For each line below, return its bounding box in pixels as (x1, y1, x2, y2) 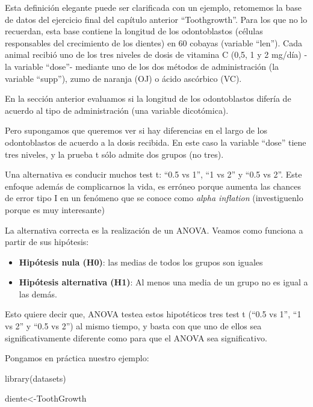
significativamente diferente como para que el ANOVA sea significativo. (5, 331, 267, 344)
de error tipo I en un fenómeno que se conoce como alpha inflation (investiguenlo (5, 191, 303, 204)
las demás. (19, 287, 57, 300)
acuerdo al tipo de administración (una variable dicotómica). (5, 104, 229, 116)
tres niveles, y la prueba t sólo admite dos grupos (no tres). (5, 148, 224, 160)
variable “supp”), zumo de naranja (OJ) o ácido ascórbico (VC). (5, 72, 242, 84)
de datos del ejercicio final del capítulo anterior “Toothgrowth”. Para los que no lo (5, 13, 308, 25)
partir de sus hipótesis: (5, 235, 89, 248)
